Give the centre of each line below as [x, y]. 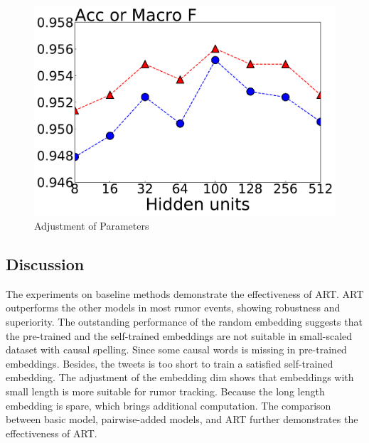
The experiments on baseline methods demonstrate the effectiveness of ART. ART [185, 293]
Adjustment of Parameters [92, 226]
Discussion [45, 264]
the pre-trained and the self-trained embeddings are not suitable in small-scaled [179, 335]
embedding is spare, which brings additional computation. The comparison [169, 405]
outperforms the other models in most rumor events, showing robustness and [173, 308]
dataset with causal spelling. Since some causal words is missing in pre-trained [176, 349]
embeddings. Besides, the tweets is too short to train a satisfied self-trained [170, 363]
